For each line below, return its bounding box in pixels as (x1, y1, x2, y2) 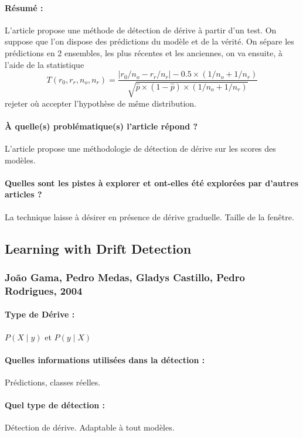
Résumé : (5, 1, 43, 13)
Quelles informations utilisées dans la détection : (5, 353, 205, 366)
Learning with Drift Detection (5, 239, 192, 257)
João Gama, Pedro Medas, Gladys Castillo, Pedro (5, 269, 245, 284)
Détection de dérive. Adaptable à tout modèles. (5, 421, 175, 433)
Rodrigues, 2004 (5, 283, 83, 298)
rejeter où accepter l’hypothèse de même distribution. (5, 97, 196, 109)
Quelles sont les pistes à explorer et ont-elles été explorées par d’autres (5, 176, 299, 189)
